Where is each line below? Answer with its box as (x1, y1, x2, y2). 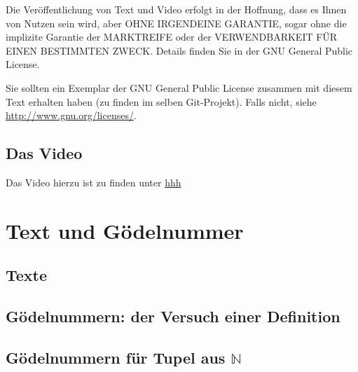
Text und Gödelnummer (6, 216, 244, 244)
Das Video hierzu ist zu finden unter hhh (6, 174, 181, 189)
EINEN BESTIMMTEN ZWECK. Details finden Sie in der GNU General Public (6, 43, 353, 57)
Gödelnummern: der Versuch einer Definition (6, 305, 340, 327)
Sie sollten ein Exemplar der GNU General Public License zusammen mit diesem (6, 80, 352, 95)
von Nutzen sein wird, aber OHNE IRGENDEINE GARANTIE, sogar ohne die (6, 15, 347, 30)
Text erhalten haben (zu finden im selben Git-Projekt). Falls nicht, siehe (6, 94, 317, 109)
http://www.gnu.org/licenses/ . (6, 108, 137, 123)
